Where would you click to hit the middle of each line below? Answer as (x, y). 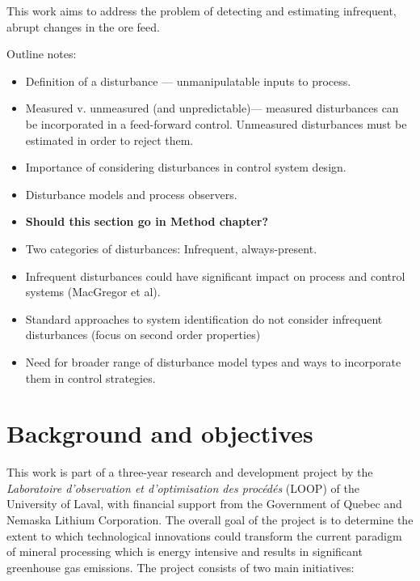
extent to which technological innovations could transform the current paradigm (204, 535)
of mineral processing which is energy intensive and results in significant (185, 551)
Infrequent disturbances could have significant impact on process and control (215, 276)
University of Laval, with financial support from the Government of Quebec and (204, 504)
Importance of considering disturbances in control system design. (186, 167)
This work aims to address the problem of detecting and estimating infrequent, (202, 11)
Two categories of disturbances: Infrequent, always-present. (171, 248)
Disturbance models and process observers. (131, 194)
